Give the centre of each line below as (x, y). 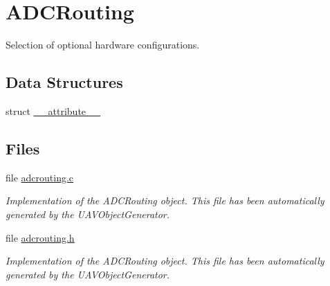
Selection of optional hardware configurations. (103, 45)
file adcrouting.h (40, 237)
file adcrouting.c (40, 177)
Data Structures (64, 82)
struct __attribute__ (53, 110)
